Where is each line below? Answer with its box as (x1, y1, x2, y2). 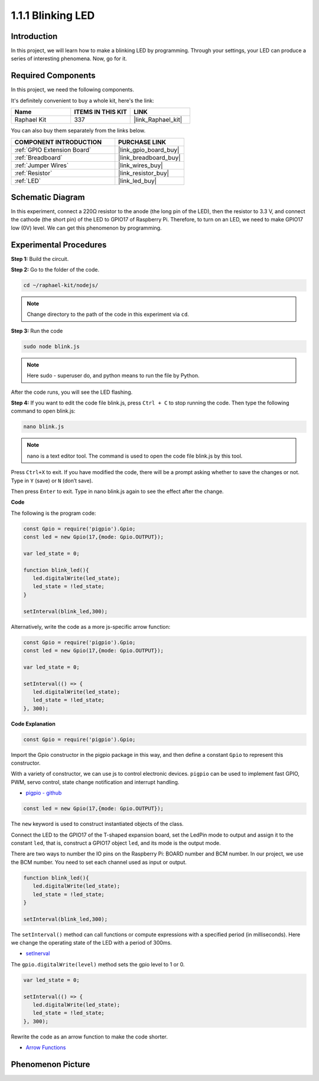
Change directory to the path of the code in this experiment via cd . (27, 311, 189, 318)
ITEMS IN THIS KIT (74, 108, 127, 116)
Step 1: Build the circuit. (11, 255, 69, 262)
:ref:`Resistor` (14, 169, 53, 177)
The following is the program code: (11, 510, 96, 517)
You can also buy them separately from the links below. (11, 127, 146, 134)
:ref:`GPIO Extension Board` (14, 145, 92, 154)
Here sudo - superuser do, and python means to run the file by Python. (27, 372, 200, 379)
